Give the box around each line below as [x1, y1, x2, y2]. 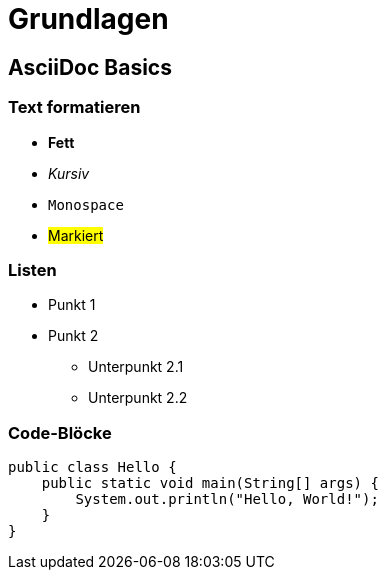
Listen [8, 259, 57, 280]
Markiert [48, 226, 104, 244]
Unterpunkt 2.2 [88, 389, 188, 407]
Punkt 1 [48, 296, 96, 314]
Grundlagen [8, 2, 169, 36]
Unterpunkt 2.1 [88, 358, 184, 376]
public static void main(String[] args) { [41, 475, 379, 492]
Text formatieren [8, 97, 141, 118]
